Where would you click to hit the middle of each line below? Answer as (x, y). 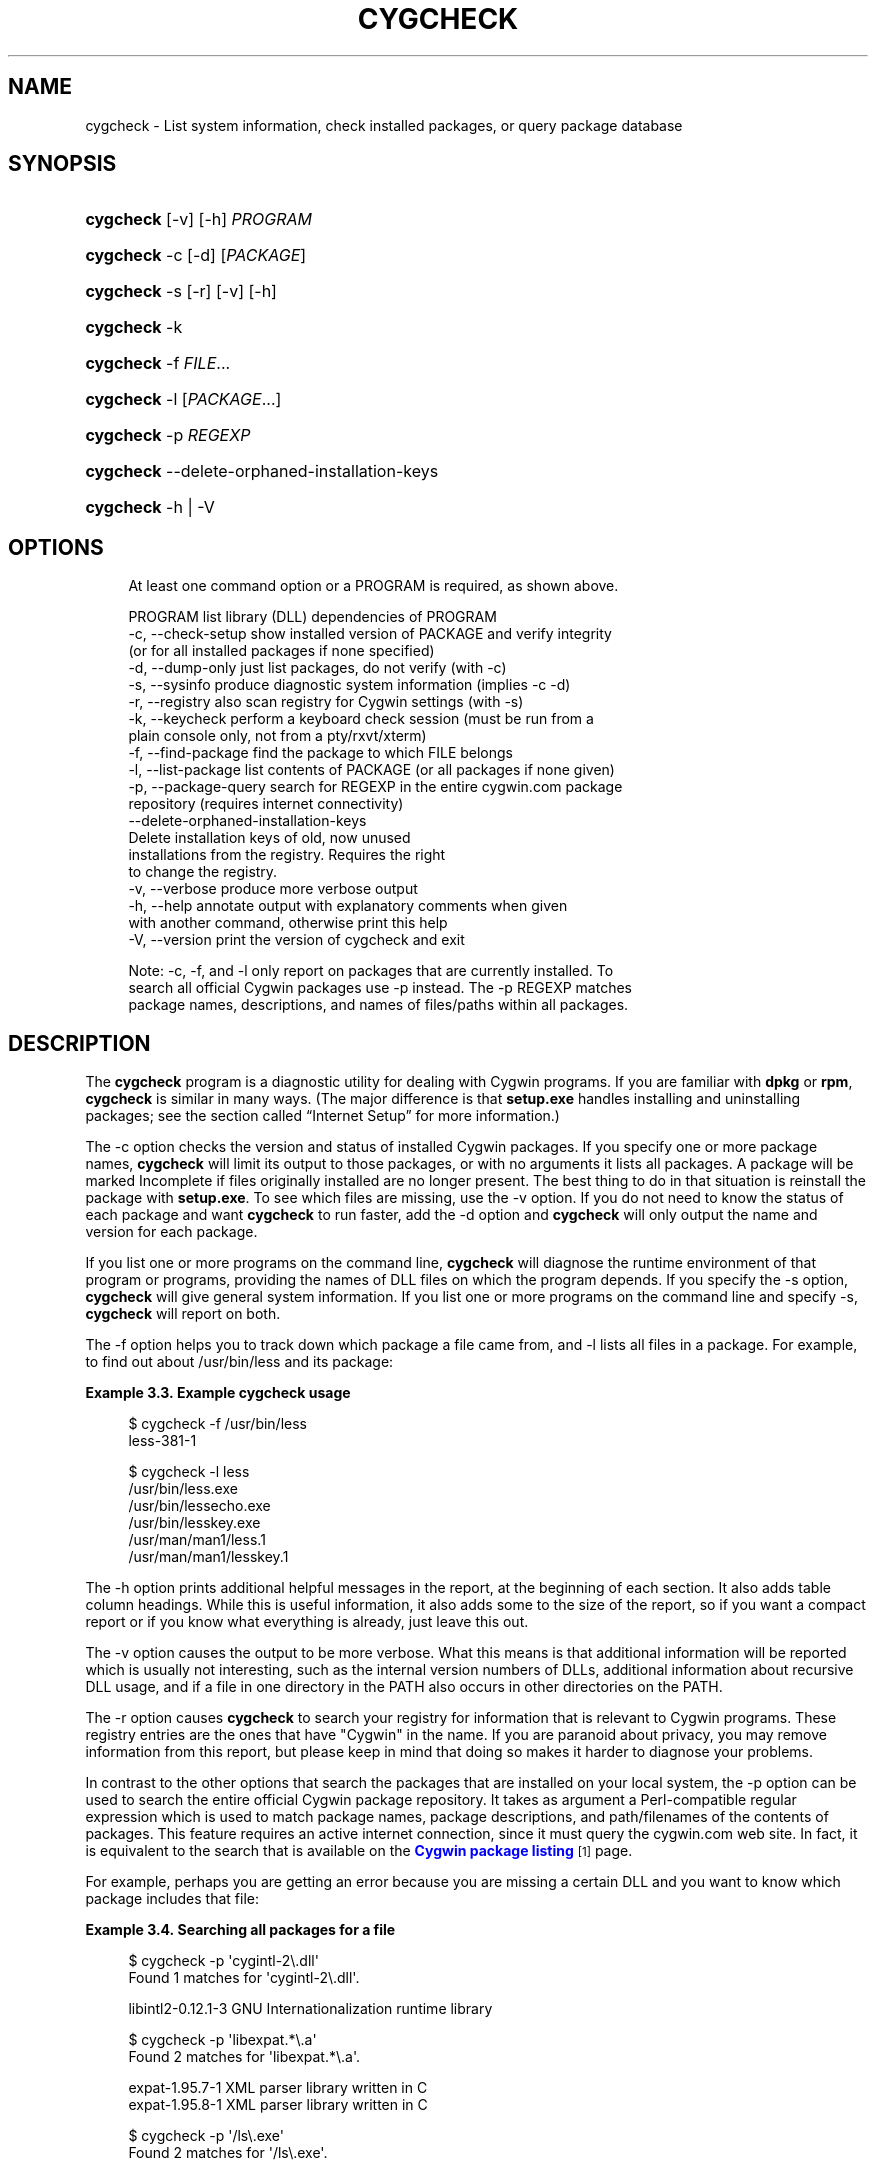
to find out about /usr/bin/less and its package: (239, 1362)
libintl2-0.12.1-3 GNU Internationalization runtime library (310, 2009)
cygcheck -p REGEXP (168, 435)
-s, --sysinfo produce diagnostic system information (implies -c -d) (349, 685)
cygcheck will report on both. (183, 1314)
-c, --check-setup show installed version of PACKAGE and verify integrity (370, 634)
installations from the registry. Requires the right (287, 855)
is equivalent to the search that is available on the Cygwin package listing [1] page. (359, 1851)
